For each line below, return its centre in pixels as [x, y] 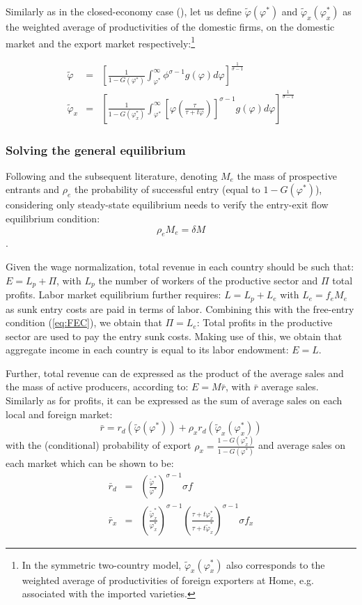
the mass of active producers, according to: [97, 386]
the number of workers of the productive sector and [208, 280]
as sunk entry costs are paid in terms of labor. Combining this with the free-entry [180, 308]
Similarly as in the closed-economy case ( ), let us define [124, 11]
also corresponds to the [276, 564]
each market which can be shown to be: [90, 462]
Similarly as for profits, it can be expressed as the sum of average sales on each [174, 400]
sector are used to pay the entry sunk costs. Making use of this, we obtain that [174, 336]
